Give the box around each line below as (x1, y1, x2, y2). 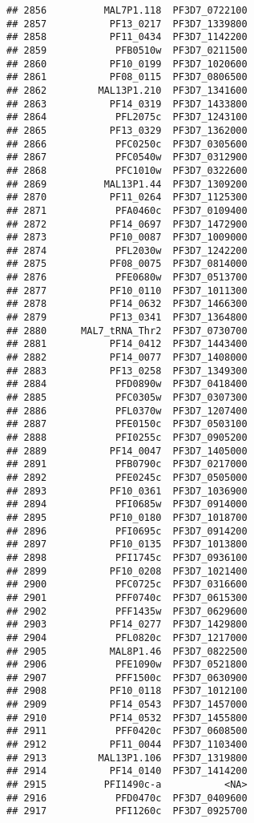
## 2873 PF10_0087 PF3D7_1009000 (6, 232, 248, 244)
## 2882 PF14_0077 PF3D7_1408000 (6, 352, 248, 364)
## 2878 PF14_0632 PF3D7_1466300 (6, 298, 248, 310)
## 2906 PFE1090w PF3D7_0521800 (6, 659, 248, 671)
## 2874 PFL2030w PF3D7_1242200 (6, 244, 248, 256)
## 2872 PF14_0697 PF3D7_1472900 (6, 218, 248, 230)
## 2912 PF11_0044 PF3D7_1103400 (6, 739, 248, 751)
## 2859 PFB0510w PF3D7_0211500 (6, 44, 248, 56)
